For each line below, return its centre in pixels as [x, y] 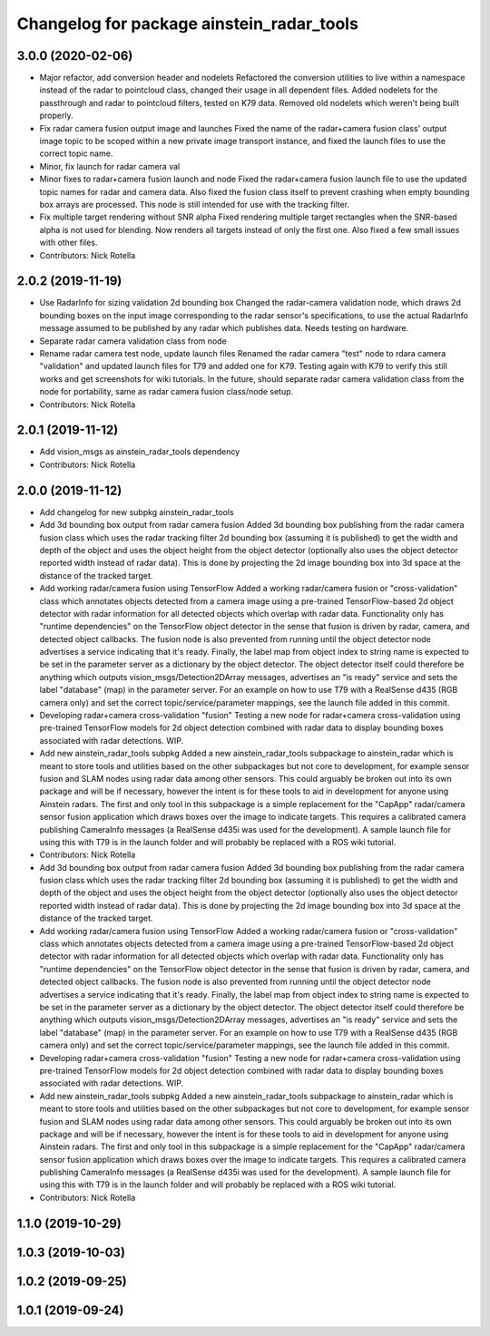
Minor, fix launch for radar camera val [110, 166]
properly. [56, 116]
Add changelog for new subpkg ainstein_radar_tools [137, 512]
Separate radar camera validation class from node [133, 341]
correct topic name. [76, 153]
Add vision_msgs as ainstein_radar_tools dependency [140, 452]
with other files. [69, 243]
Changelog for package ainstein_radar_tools [187, 24]
